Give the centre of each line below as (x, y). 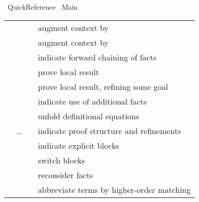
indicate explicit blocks (78, 145)
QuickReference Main (42, 7)
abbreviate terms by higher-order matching (114, 189)
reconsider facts (65, 175)
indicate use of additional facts (92, 101)
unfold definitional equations (88, 116)
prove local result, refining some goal (103, 86)
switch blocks (61, 160)
